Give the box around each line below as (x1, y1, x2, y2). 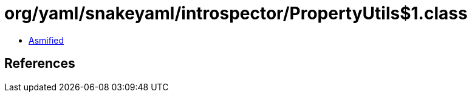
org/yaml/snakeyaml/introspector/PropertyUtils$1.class (4, 3, 468, 24)
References (4, 56, 75, 72)
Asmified (29, 35, 64, 45)
